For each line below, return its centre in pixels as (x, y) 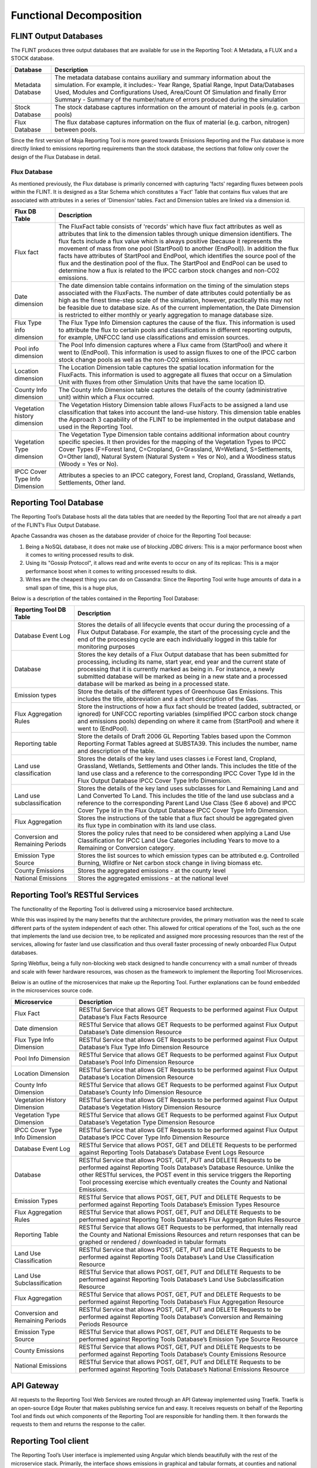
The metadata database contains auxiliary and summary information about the (163, 78)
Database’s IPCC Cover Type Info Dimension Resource (154, 1137)
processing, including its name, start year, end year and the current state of (181, 662)
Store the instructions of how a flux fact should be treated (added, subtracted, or (189, 706)
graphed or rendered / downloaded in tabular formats (153, 1242)
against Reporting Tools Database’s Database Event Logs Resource (172, 1152)
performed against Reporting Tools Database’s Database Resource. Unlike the (186, 1167)
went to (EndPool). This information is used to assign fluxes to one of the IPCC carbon (177, 352)
